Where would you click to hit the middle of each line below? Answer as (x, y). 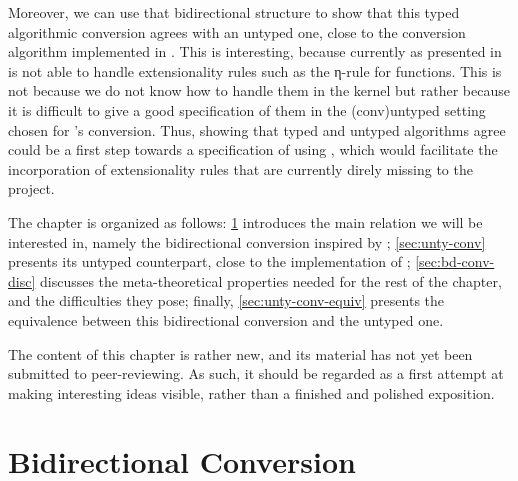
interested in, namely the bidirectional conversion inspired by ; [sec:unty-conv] (247, 241)
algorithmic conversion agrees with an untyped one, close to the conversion (237, 31)
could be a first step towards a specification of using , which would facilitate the (253, 149)
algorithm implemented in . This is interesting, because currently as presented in (255, 51)
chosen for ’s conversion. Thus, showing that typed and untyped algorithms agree (257, 129)
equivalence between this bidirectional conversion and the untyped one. (226, 319)
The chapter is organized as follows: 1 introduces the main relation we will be (245, 221)
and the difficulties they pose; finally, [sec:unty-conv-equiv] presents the (226, 300)
